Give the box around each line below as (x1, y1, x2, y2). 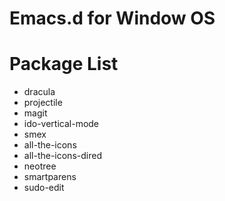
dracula (23, 86, 56, 98)
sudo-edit (23, 182, 65, 194)
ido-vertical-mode (23, 118, 100, 130)
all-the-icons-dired (23, 150, 102, 162)
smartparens (23, 171, 77, 183)
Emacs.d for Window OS (9, 7, 216, 30)
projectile (23, 97, 63, 109)
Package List (9, 53, 119, 76)
